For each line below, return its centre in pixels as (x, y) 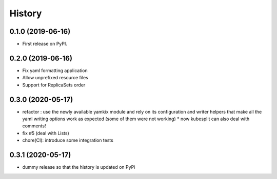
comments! (34, 126)
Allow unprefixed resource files (55, 78)
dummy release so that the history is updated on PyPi (79, 167)
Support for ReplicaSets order (54, 85)
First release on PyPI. (45, 44)
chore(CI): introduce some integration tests (68, 140)
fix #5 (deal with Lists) (46, 133)
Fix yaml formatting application (55, 70)
